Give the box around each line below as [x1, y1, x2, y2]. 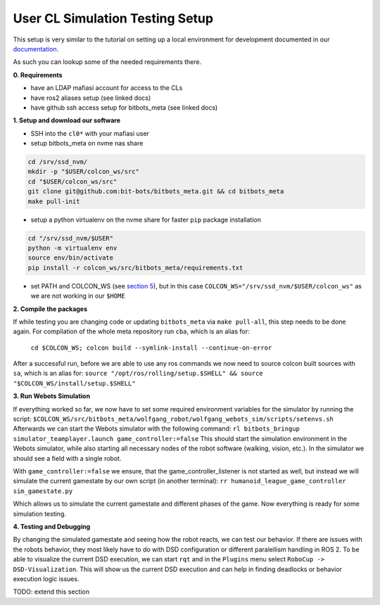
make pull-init [27, 197, 80, 205]
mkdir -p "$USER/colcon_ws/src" [27, 167, 140, 176]
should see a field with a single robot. [13, 454, 122, 462]
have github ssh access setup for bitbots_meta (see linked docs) [30, 103, 218, 112]
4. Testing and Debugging [13, 522, 91, 530]
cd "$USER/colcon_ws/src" [27, 177, 118, 186]
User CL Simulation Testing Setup [13, 11, 214, 26]
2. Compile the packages [13, 305, 88, 313]
